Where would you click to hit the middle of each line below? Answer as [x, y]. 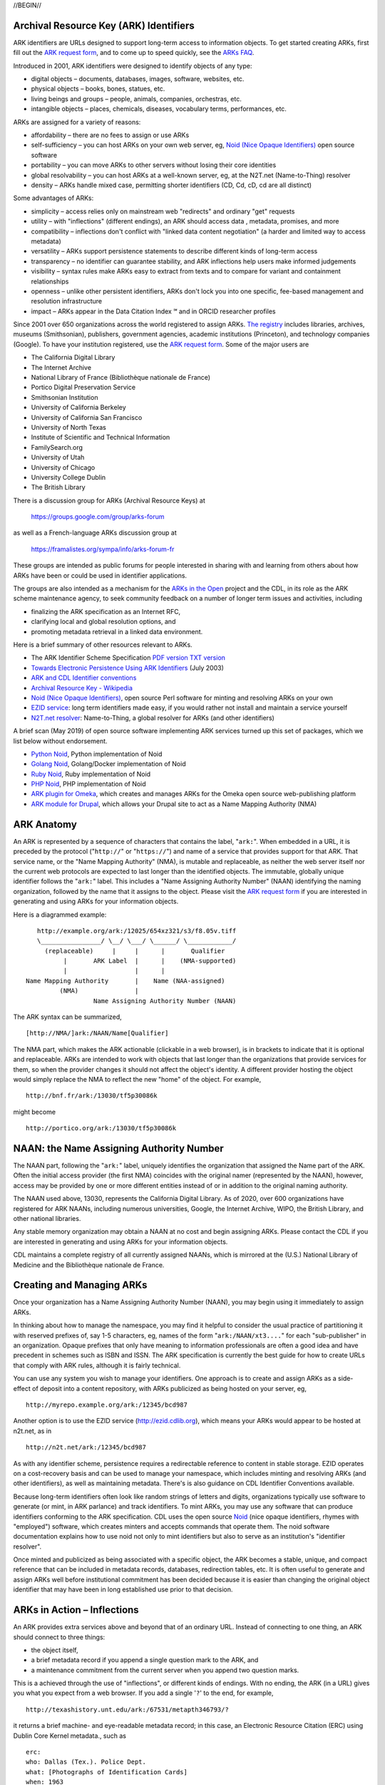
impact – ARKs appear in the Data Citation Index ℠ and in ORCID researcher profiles [153, 311]
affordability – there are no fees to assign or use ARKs [110, 135]
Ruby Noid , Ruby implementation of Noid [91, 774]
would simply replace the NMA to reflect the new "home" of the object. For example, [137, 1079]
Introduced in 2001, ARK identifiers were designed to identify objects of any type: [133, 66]
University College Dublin [68, 477]
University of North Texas [68, 427]
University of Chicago [63, 467]
